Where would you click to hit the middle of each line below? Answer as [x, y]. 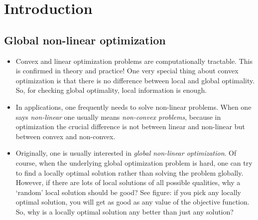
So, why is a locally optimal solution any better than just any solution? [125, 211]
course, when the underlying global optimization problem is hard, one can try [134, 162]
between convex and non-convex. [65, 136]
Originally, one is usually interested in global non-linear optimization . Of [126, 153]
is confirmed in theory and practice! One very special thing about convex [127, 71]
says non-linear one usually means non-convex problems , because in [118, 116]
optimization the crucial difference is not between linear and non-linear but [130, 126]
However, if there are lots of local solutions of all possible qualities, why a [128, 182]
